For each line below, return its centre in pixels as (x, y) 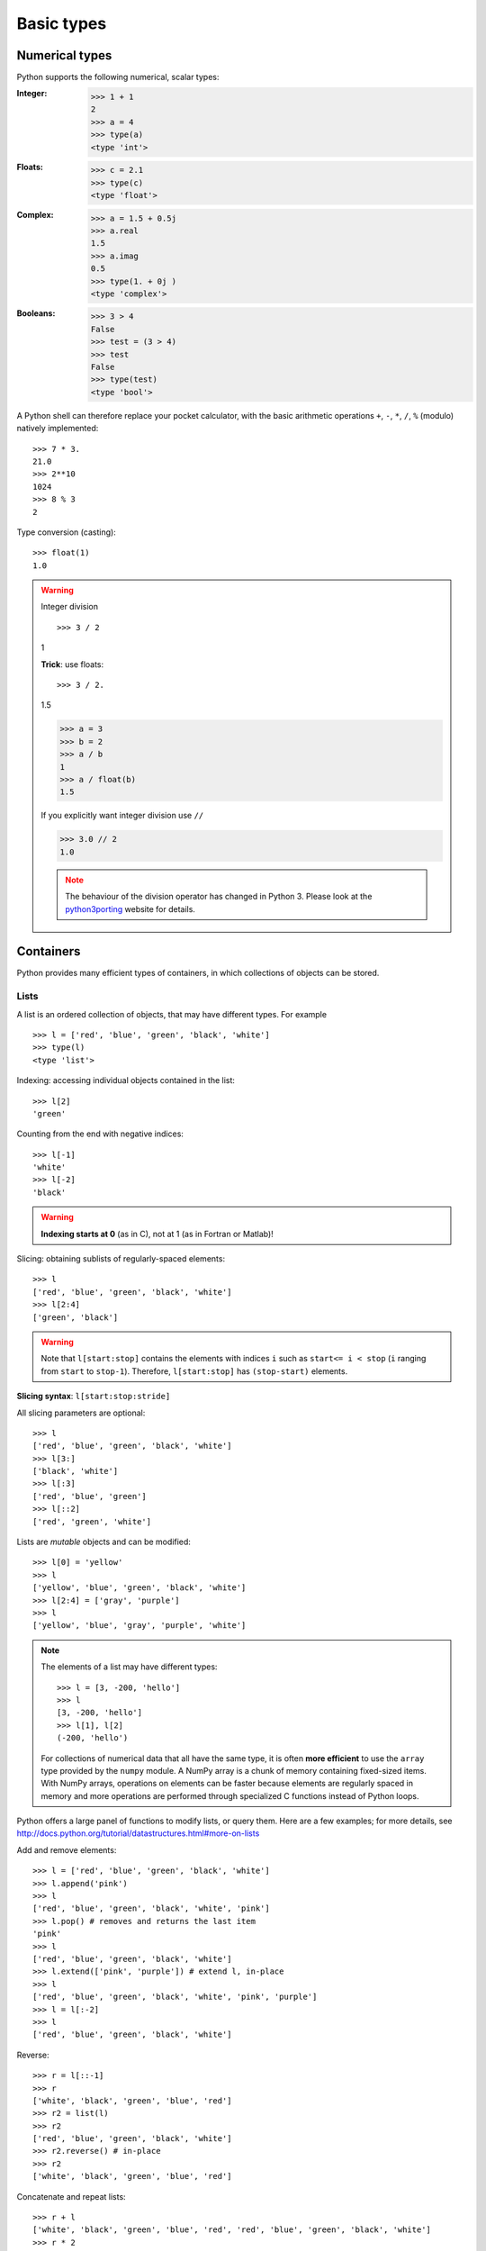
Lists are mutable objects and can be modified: (103, 1542)
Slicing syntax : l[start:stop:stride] (94, 1397)
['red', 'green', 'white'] (92, 1521)
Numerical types (64, 55)
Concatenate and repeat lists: (71, 2196)
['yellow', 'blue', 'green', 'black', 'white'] (139, 1588)
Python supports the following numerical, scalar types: (118, 77)
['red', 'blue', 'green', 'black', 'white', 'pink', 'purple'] (175, 1997)
